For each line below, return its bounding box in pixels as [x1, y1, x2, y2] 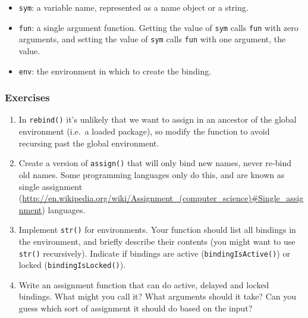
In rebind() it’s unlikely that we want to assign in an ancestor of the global [18, 113, 297, 126]
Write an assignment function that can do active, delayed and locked [18, 278, 269, 291]
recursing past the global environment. [18, 136, 159, 149]
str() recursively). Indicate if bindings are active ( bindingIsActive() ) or [18, 247, 290, 259]
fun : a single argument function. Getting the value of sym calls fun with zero [18, 21, 298, 33]
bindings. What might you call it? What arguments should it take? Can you [18, 290, 296, 303]
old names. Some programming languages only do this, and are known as [18, 168, 285, 180]
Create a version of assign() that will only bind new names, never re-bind [18, 157, 291, 169]
